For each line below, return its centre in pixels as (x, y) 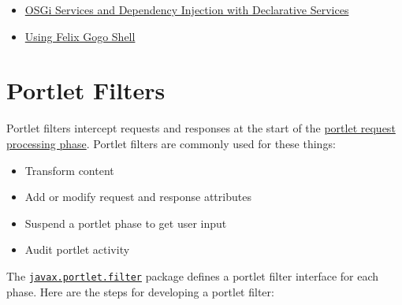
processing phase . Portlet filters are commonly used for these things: (171, 143)
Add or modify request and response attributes (138, 197)
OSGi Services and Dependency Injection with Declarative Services (187, 9)
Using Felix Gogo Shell (80, 36)
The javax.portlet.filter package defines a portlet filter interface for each (193, 275)
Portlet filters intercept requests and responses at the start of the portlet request (201, 128)
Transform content (69, 170)
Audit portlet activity (77, 249)
